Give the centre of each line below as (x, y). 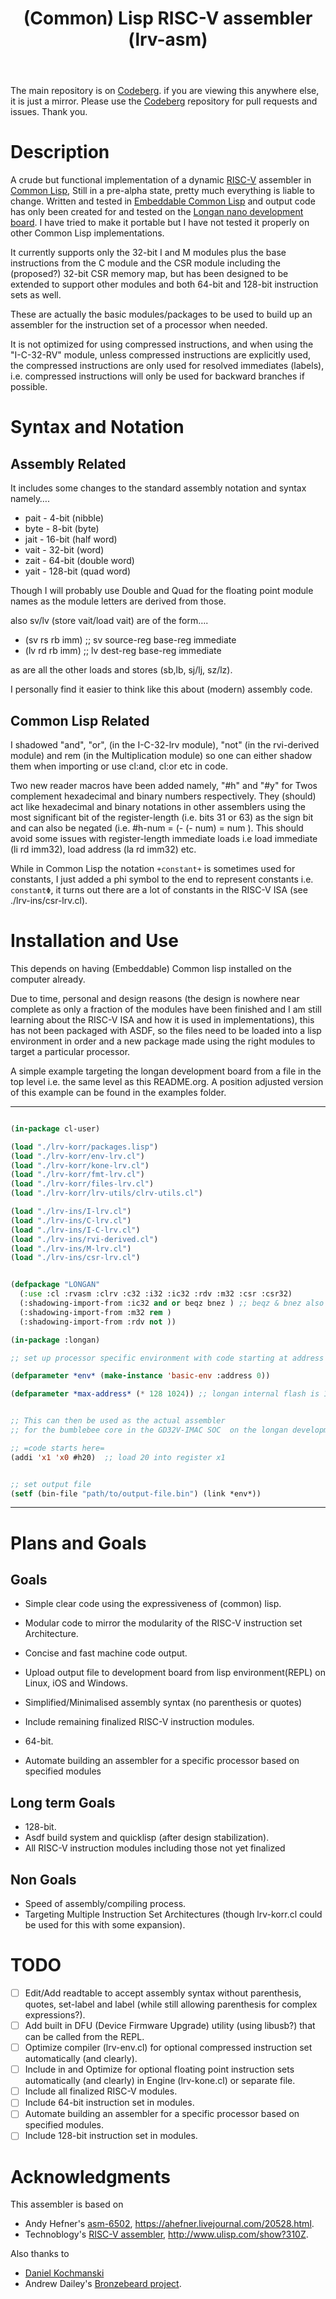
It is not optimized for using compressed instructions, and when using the (162, 344)
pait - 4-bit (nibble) (64, 518)
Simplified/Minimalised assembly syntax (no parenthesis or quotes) (163, 1703)
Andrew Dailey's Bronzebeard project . (103, 2284)
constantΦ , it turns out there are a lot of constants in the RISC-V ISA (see (159, 889)
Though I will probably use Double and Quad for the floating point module (162, 591)
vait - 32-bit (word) (64, 550)
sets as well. (36, 295)
